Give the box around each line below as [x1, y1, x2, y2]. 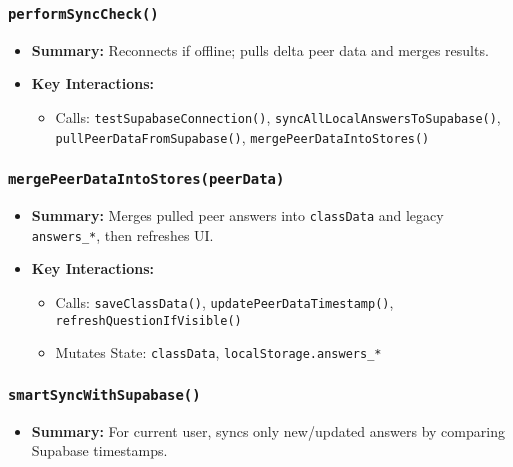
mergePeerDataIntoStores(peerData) [8, 171, 285, 188]
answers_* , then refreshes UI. [31, 224, 214, 245]
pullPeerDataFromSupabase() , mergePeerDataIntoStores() [55, 126, 430, 147]
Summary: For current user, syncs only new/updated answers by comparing [31, 420, 505, 441]
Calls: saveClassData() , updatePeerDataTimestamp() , [55, 291, 394, 312]
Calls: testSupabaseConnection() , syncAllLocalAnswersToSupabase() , [55, 106, 501, 127]
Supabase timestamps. [31, 440, 168, 461]
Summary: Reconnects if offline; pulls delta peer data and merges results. [31, 39, 489, 60]
